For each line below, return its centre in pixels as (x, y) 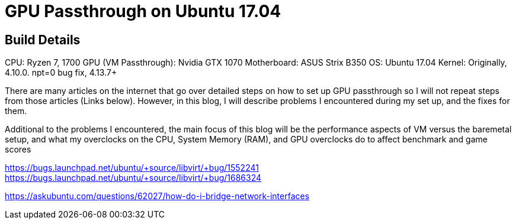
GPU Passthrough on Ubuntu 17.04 (143, 11)
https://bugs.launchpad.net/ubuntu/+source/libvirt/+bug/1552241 (132, 168)
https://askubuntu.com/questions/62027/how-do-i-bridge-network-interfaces (157, 196)
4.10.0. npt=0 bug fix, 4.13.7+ (61, 73)
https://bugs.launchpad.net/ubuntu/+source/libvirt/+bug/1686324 (133, 178)
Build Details (43, 40)
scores (18, 150)
